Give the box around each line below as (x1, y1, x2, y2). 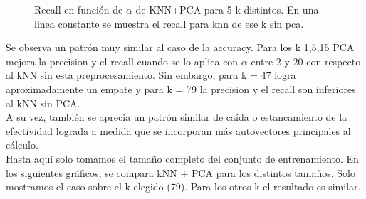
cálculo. (6, 137, 38, 152)
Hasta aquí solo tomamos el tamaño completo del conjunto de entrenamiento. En (6, 151, 359, 166)
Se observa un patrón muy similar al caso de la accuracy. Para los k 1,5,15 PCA (6, 40, 355, 55)
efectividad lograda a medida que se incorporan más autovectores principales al (6, 123, 351, 138)
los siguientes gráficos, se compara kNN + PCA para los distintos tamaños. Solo (6, 165, 355, 180)
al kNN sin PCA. (6, 95, 80, 110)
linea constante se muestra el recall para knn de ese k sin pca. (34, 16, 304, 31)
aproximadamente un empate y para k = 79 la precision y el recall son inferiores (6, 81, 356, 96)
